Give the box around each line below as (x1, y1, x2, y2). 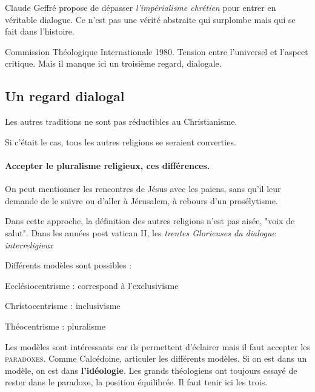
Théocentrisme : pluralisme (5, 319, 105, 332)
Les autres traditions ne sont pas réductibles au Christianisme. (5, 115, 237, 128)
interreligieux (5, 238, 53, 251)
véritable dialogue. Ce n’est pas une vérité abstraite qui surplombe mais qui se (5, 13, 296, 25)
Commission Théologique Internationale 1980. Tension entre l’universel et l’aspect (5, 45, 308, 58)
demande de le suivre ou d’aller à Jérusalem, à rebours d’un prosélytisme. (5, 194, 278, 207)
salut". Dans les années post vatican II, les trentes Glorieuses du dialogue (5, 226, 276, 239)
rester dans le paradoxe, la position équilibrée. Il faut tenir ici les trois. (5, 376, 268, 388)
